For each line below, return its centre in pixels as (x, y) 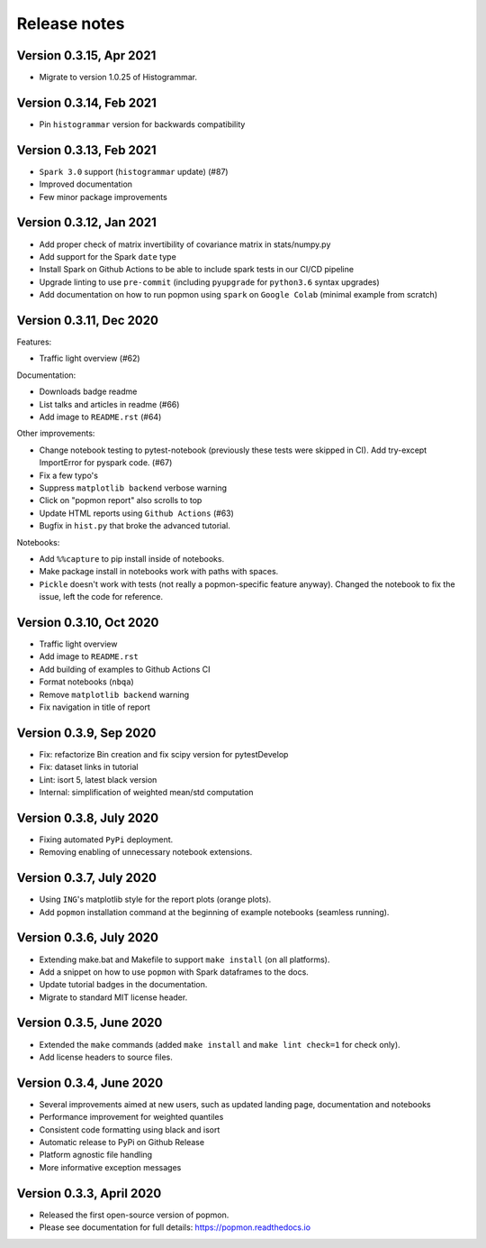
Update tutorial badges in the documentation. (123, 985)
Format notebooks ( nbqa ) (86, 682)
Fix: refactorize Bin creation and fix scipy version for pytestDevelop (164, 754)
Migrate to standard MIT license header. (113, 997)
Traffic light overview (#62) (90, 358)
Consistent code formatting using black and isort (130, 1129)
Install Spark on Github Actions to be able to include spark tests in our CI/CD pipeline (197, 270)
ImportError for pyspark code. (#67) (106, 463)
